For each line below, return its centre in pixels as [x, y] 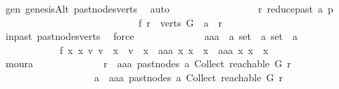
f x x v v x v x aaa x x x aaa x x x [164, 49]
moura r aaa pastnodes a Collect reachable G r [148, 63]
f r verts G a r [180, 22]
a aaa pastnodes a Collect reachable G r [188, 77]
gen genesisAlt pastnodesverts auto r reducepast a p [169, 8]
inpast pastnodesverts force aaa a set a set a [152, 36]
